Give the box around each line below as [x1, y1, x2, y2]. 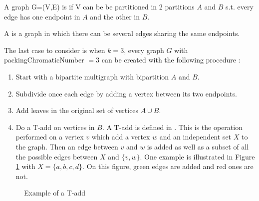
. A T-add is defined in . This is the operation [102, 121, 243, 132]
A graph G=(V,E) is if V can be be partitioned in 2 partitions [4, 1, 195, 11]
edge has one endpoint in [4, 11, 80, 21]
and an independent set [159, 131, 232, 142]
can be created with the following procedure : [101, 54, 241, 65]
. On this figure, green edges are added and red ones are [82, 161, 254, 171]
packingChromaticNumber [4, 54, 84, 65]
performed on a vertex [15, 131, 84, 142]
